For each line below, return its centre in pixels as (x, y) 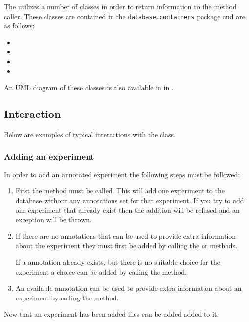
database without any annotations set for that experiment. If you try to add (130, 200)
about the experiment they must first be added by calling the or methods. (126, 245)
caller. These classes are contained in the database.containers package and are (125, 16)
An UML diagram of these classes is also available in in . (89, 87)
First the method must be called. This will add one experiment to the (120, 191)
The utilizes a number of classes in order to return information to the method (120, 6)
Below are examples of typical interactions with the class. (90, 134)
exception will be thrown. (54, 219)
